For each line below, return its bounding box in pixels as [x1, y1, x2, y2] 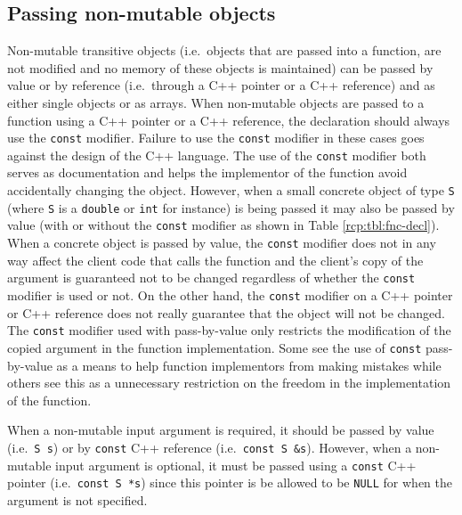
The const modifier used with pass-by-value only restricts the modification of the [7, 321, 451, 339]
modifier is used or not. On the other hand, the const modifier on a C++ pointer [7, 285, 453, 304]
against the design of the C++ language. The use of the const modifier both [7, 145, 426, 164]
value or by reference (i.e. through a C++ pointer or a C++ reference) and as [7, 76, 435, 94]
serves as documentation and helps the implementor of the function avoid [7, 163, 408, 182]
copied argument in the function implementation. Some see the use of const [7, 338, 422, 356]
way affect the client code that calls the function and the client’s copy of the [7, 250, 424, 269]
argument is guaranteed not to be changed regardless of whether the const [7, 268, 416, 287]
